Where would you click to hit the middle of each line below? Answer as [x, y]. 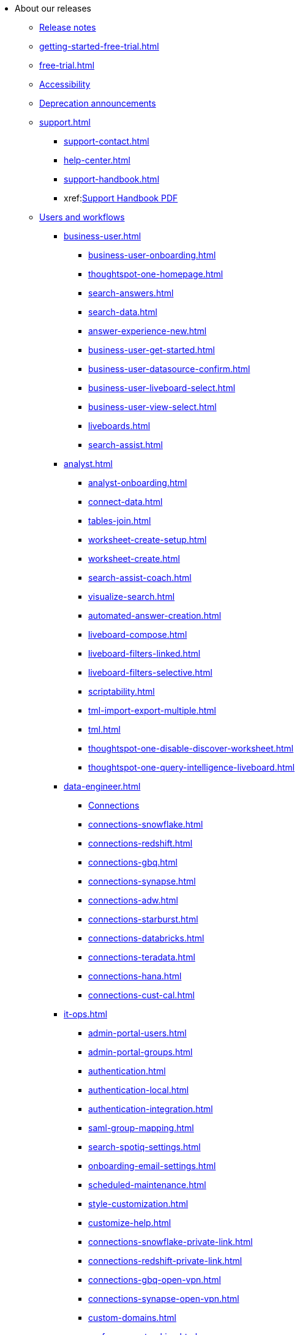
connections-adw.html [133, 900]
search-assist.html [126, 445]
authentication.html [127, 1071]
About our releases [53, 8]
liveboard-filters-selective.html [150, 672]
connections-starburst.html [143, 919]
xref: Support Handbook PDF [121, 198]
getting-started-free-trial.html [99, 46]
